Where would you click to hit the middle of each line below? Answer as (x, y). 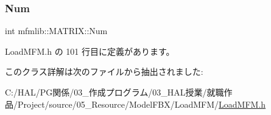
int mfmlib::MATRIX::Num (56, 31)
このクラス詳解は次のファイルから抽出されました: (104, 71)
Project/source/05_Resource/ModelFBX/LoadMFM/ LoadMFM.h (142, 104)
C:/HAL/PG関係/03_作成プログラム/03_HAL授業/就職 (114, 92)
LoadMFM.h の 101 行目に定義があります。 (90, 51)
